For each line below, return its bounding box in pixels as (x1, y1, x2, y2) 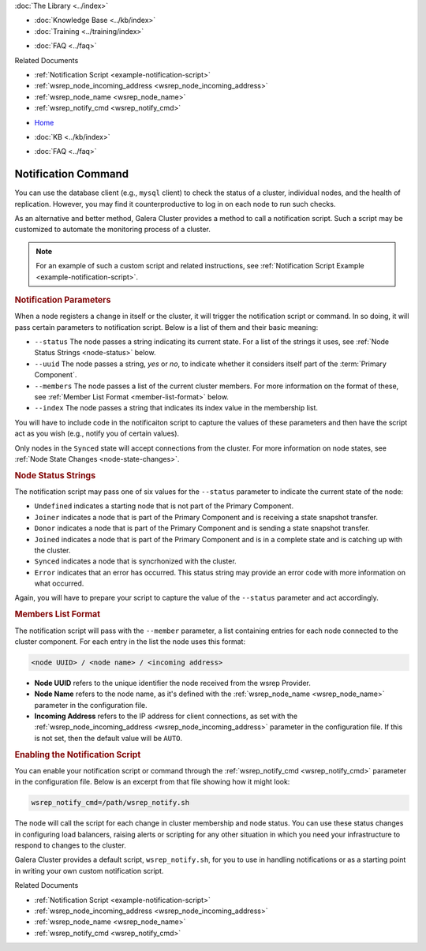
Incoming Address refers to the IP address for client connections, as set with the (34, 711, 298, 721)
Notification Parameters (14, 294, 111, 305)
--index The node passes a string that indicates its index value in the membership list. (34, 403, 319, 413)
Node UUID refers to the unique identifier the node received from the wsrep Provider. (34, 678, 312, 687)
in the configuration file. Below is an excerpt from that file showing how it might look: (14, 777, 290, 787)
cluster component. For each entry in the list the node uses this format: (14, 636, 246, 646)
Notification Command (14, 167, 129, 181)
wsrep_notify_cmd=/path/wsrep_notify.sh (31, 798, 189, 807)
